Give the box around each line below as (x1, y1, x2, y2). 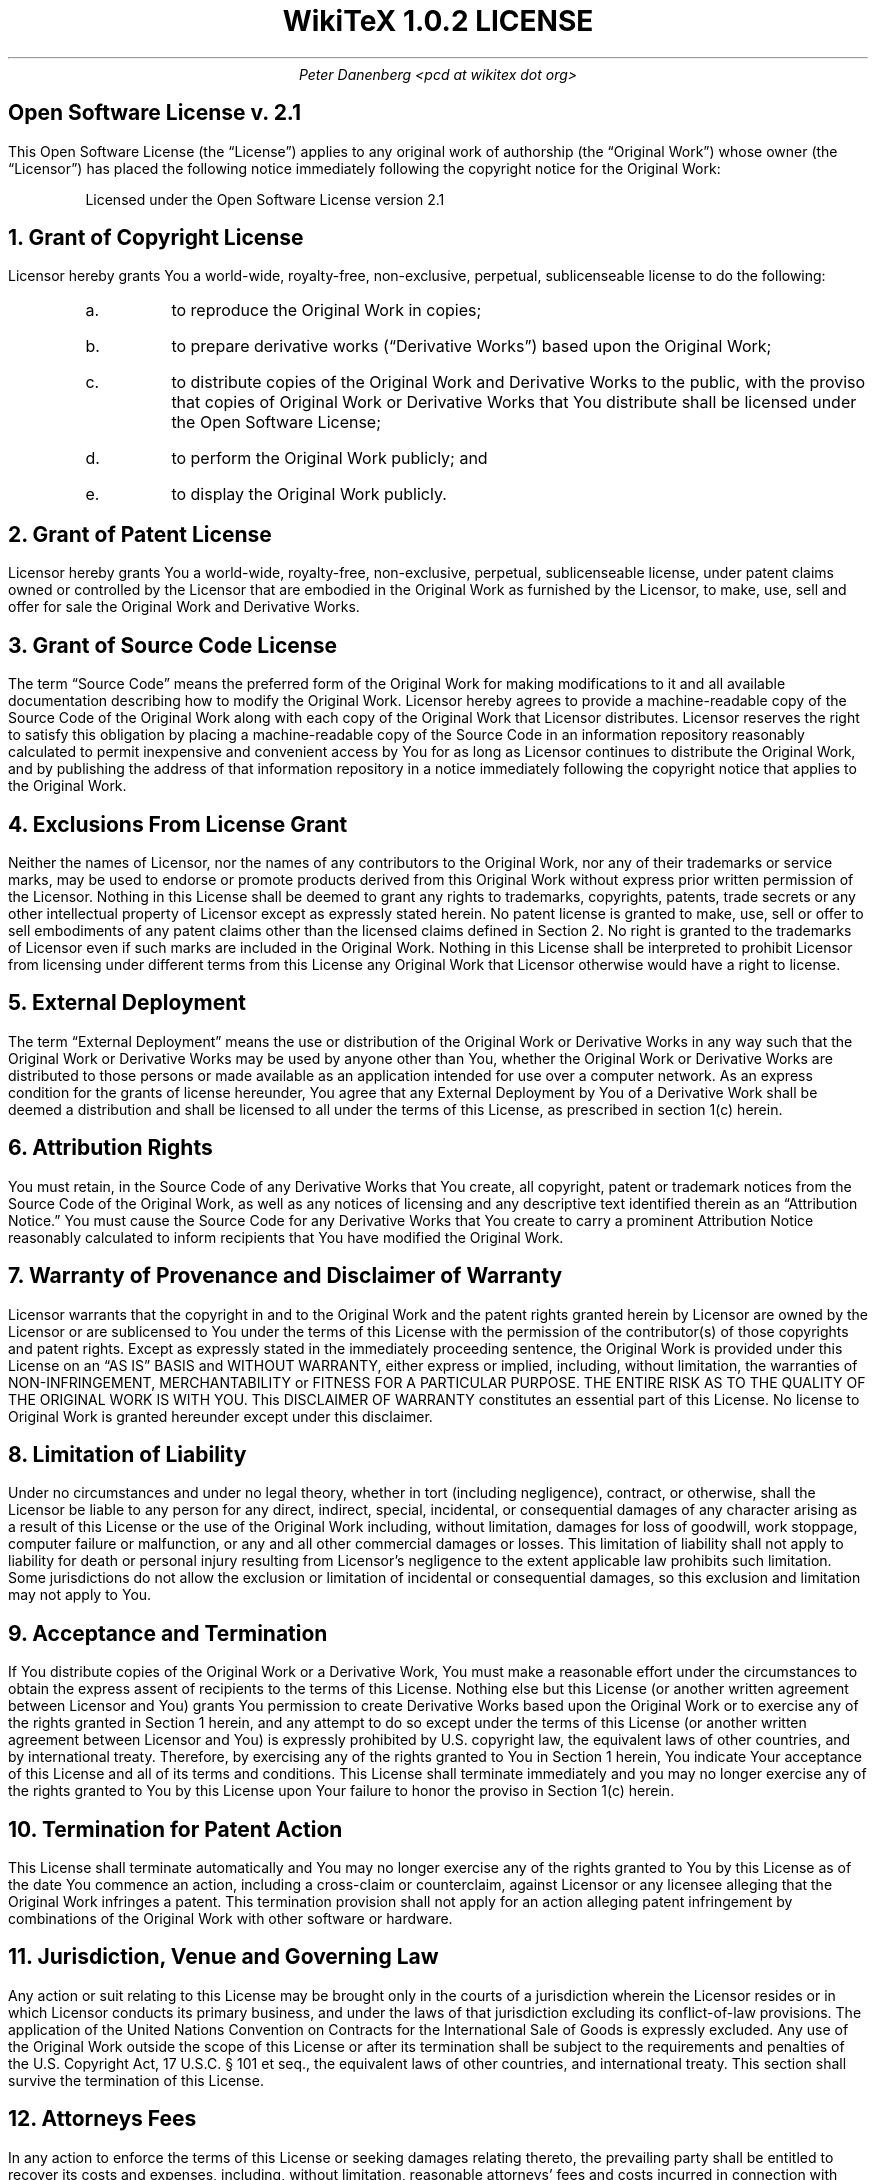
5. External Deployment (8, 990, 246, 1016)
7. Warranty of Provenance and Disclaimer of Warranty (8, 1263, 563, 1289)
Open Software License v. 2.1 (8, 100, 302, 126)
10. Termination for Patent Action (8, 1816, 343, 1842)
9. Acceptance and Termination (8, 1620, 328, 1646)
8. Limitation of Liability (8, 1441, 247, 1467)
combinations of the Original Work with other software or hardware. (8, 1910, 453, 1928)
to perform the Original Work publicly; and (171, 448, 488, 469)
